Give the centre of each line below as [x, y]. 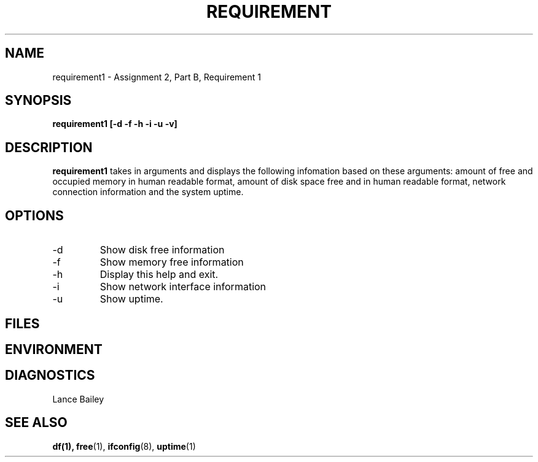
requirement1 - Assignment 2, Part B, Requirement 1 [157, 77]
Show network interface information [183, 287]
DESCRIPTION [49, 147]
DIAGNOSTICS [50, 375]
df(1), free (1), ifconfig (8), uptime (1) [124, 446]
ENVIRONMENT [54, 349]
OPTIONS [34, 215]
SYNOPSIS [38, 101]
